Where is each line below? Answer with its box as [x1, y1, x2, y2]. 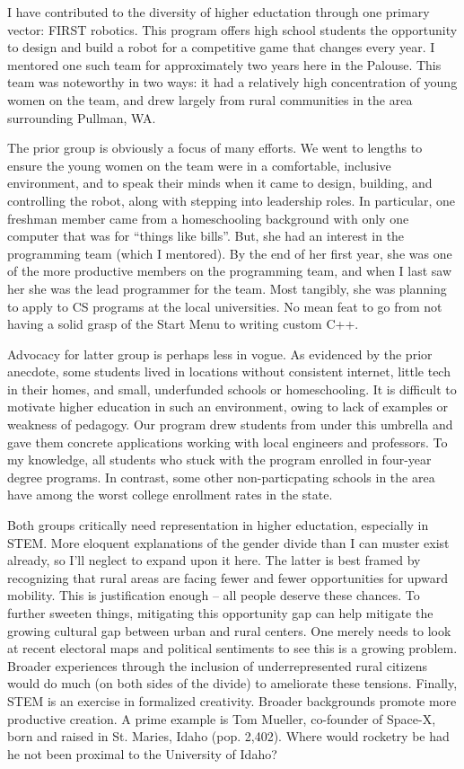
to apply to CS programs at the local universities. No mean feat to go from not [7, 296, 442, 315]
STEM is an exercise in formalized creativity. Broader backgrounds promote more [7, 691, 457, 710]
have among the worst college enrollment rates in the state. [7, 485, 333, 504]
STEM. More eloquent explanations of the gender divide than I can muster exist [7, 533, 450, 552]
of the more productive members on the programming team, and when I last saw [7, 261, 452, 280]
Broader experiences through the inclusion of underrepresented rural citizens [7, 656, 427, 675]
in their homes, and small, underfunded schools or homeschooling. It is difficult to [7, 379, 457, 398]
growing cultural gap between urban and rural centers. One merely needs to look [7, 621, 451, 640]
